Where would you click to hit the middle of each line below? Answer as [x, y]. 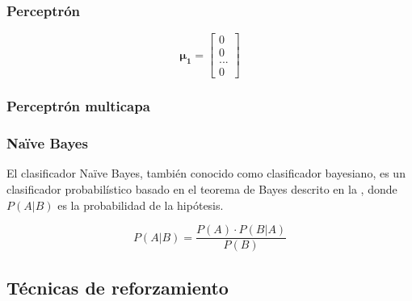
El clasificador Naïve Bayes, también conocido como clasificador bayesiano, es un [206, 173]
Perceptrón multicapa [78, 106]
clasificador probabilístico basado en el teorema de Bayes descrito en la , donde [202, 189]
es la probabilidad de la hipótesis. [141, 205]
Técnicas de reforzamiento [118, 287]
